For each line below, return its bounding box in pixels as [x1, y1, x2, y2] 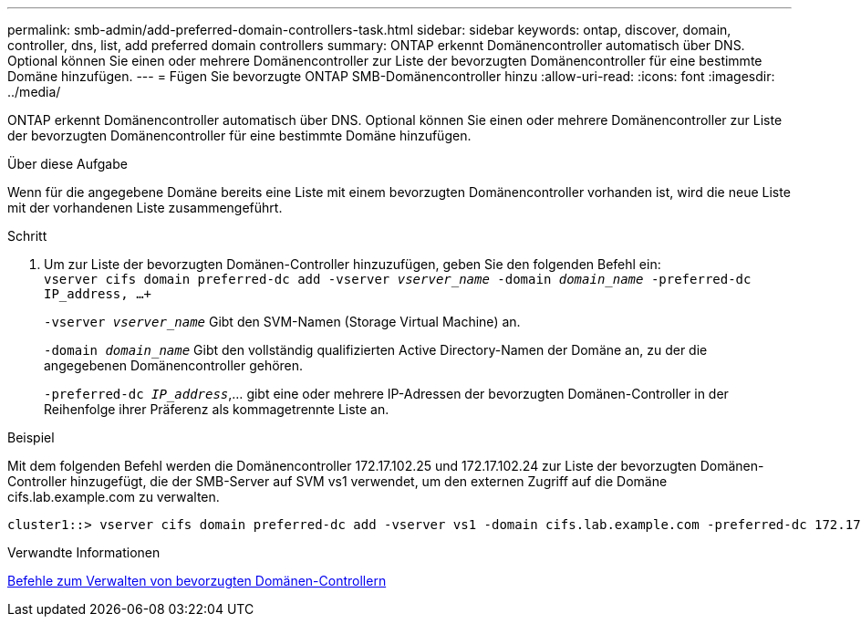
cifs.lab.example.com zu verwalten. [7, 489, 220, 504]
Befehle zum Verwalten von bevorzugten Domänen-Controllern [7, 573, 387, 588]
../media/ [7, 84, 61, 99]
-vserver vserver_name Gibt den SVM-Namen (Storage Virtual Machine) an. [44, 314, 521, 329]
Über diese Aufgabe [7, 156, 128, 172]
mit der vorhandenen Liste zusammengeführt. [7, 200, 283, 215]
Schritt [7, 228, 47, 244]
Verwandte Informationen [7, 545, 161, 560]
